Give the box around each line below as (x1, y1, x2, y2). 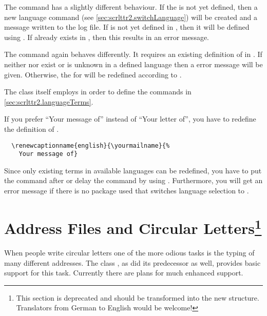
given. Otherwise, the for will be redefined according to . (4, 69, 182, 80)
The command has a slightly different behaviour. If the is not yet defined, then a (4, 2, 258, 12)
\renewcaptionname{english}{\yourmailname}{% (11, 142, 170, 149)
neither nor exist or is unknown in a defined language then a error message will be (4, 58, 263, 69)
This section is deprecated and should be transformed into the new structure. (16, 292, 259, 303)
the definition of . (4, 123, 59, 134)
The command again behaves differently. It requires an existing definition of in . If (4, 49, 262, 60)
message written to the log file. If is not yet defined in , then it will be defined (4, 22, 250, 32)
